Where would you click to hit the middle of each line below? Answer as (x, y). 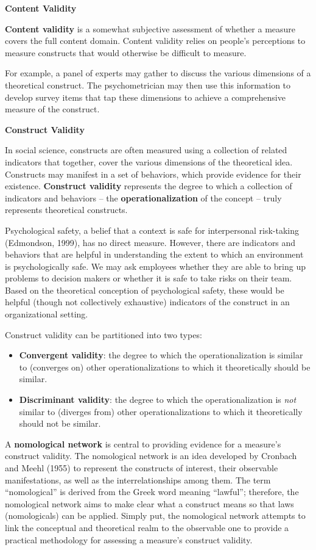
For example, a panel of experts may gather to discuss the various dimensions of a (158, 73)
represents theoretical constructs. (66, 210)
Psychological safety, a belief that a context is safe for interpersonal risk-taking (152, 230)
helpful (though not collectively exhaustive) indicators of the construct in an (147, 302)
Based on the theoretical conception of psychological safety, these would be (145, 290)
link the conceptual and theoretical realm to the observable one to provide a (147, 527)
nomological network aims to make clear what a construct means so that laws (149, 503)
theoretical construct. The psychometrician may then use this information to (148, 85)
